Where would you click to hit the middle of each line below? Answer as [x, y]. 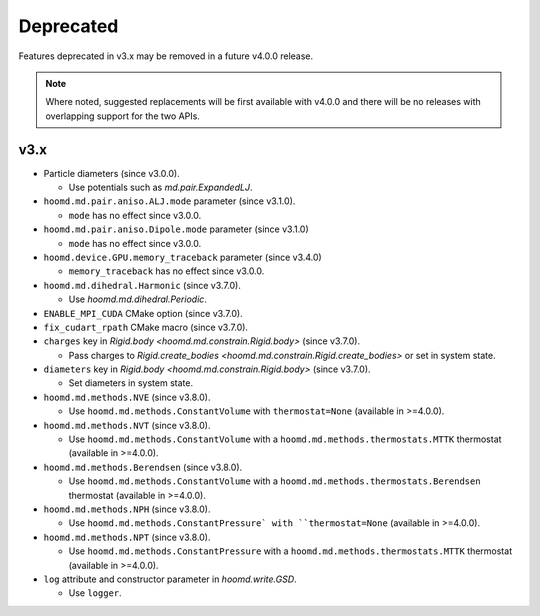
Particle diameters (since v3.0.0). [111, 173]
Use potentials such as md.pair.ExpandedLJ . [160, 187]
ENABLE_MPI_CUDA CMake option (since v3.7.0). [143, 313]
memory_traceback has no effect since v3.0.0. [166, 271]
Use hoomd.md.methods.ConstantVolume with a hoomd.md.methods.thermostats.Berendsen [274, 481]
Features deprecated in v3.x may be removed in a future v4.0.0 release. [166, 56]
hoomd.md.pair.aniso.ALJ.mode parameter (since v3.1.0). [169, 201]
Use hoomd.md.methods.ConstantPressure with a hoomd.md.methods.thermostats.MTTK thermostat [290, 551]
